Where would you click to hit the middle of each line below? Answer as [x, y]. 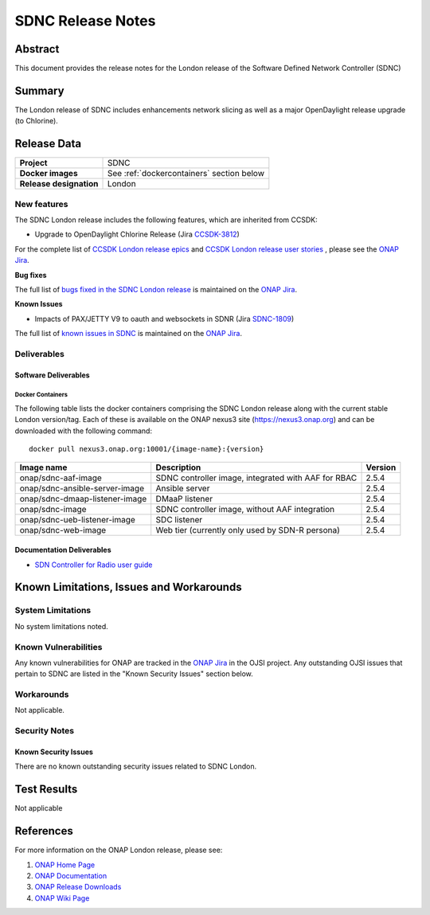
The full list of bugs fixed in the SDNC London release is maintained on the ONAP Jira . [156, 289]
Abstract [37, 49]
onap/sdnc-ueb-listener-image [77, 519]
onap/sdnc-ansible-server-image [82, 488]
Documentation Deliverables [63, 550]
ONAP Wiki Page [62, 898]
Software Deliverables [53, 375]
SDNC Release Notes [85, 21]
